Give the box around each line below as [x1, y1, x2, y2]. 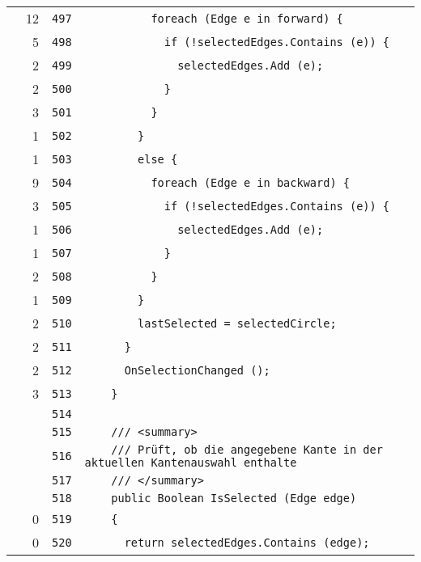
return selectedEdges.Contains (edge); [124, 535, 370, 549]
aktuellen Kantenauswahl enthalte [84, 456, 297, 469]
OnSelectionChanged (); [124, 363, 270, 377]
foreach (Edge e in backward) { [151, 175, 350, 189]
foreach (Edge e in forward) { [151, 11, 343, 25]
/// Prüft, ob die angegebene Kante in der [111, 443, 383, 456]
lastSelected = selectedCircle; [138, 316, 337, 330]
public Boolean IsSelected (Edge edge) [111, 492, 357, 505]
